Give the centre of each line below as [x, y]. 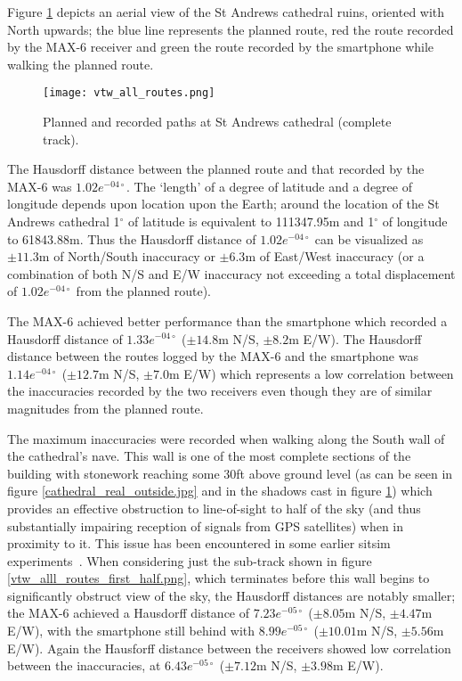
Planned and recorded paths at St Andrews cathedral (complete [217, 122]
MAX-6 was [40, 186]
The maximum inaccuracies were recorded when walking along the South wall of [226, 438]
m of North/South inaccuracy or [127, 256]
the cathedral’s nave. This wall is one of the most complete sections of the [209, 456]
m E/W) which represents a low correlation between [311, 373]
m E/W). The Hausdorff [355, 338]
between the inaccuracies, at [84, 665]
